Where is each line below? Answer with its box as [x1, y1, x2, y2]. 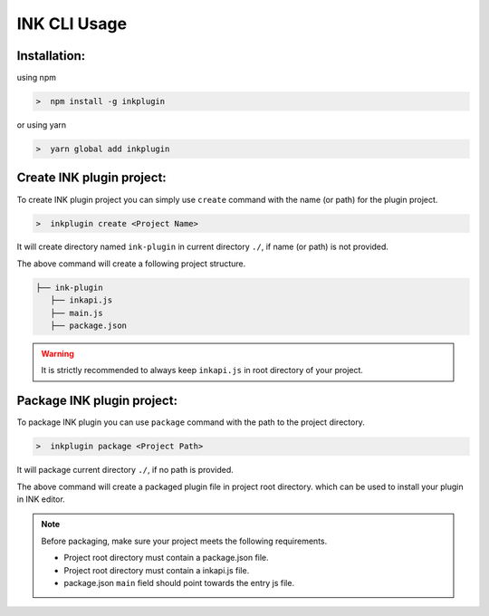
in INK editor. [16, 494, 65, 505]
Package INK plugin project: [16, 393, 178, 409]
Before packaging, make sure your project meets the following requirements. [41, 535, 328, 546]
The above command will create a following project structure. [16, 258, 246, 269]
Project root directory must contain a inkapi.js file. [63, 564, 250, 575]
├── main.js [50, 308, 103, 318]
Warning [41, 349, 74, 360]
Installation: [16, 48, 86, 63]
